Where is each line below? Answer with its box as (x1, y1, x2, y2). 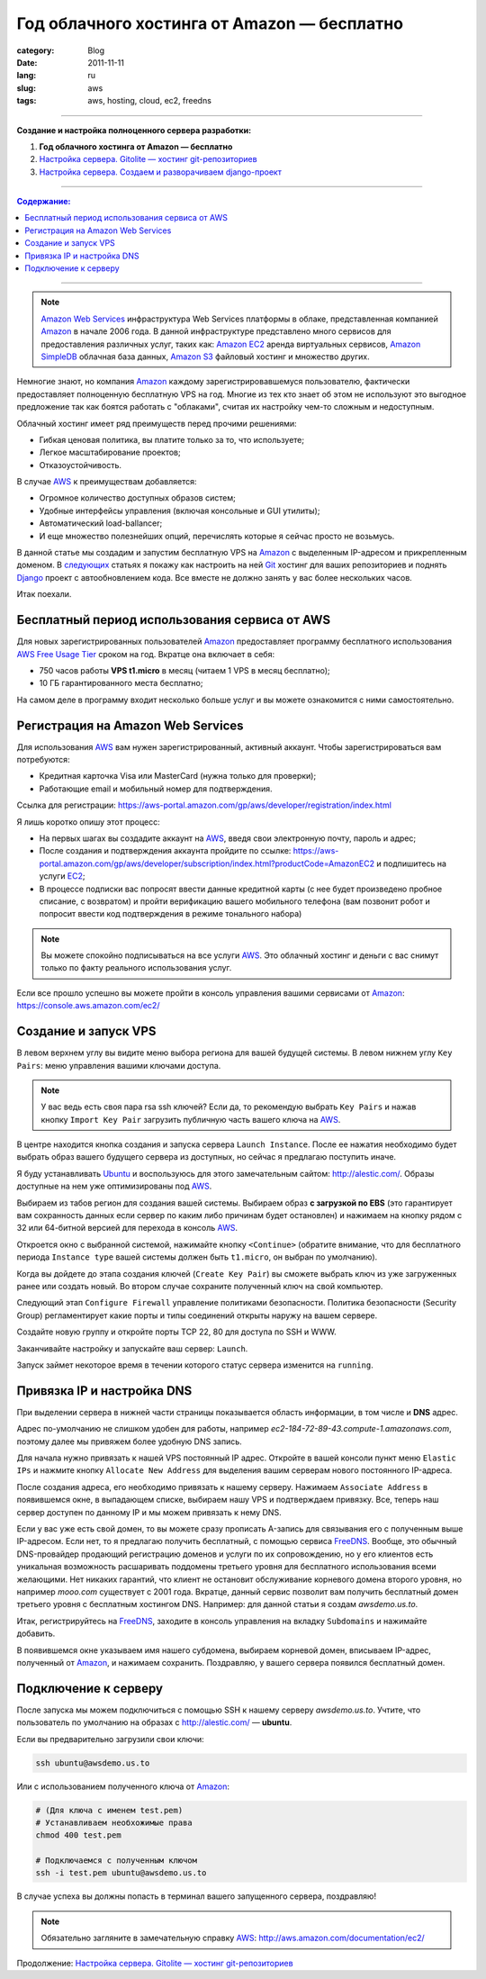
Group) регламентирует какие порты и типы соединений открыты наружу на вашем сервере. (16, 1310, 378, 1321)
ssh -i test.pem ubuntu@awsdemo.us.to (35, 1868, 207, 1878)
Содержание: (16, 196, 71, 207)
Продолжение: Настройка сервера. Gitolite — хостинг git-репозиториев (16, 1957, 293, 1968)
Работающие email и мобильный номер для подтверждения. (39, 783, 273, 794)
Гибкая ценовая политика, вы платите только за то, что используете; (39, 434, 305, 445)
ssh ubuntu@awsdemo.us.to (35, 1758, 150, 1768)
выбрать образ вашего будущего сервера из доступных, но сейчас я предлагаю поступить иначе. (16, 1152, 396, 1162)
